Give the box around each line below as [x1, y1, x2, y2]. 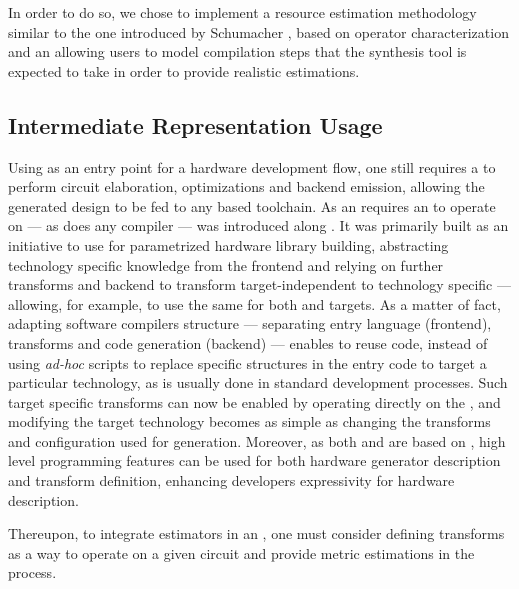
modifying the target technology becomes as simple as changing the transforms [8, 411, 491, 432]
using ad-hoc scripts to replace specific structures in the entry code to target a [8, 352, 487, 373]
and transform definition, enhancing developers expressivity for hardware [8, 470, 455, 491]
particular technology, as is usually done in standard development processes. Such [8, 372, 508, 393]
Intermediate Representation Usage [8, 109, 383, 140]
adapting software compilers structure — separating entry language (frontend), [8, 313, 492, 334]
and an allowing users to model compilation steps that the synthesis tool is [8, 41, 467, 62]
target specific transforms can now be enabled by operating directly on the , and [8, 391, 501, 412]
